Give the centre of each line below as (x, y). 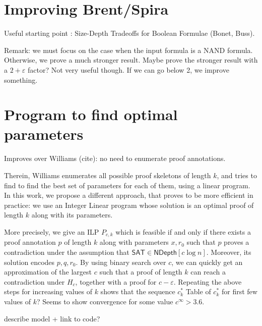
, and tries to (237, 175)
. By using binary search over (121, 262)
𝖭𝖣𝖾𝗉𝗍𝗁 (165, 253)
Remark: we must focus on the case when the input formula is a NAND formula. (128, 50)
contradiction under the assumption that (67, 252)
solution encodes (29, 262)
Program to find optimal (91, 114)
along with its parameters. (72, 215)
